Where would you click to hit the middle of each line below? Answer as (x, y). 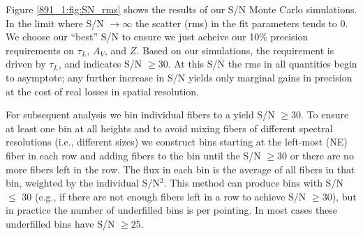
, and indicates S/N (100, 64)
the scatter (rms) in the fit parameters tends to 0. (242, 23)
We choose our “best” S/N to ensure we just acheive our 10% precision (157, 37)
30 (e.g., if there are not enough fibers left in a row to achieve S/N (164, 196)
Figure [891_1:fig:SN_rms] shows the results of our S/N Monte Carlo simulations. (181, 9)
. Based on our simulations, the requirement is (235, 50)
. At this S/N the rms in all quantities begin (262, 64)
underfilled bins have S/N (60, 223)
